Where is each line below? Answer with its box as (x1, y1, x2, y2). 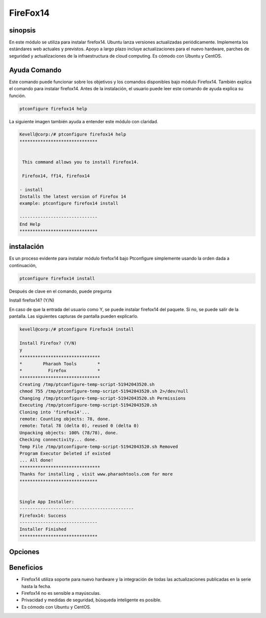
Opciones (9, 548, 39, 556)
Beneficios (9, 563, 43, 572)
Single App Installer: (19, 499, 74, 505)
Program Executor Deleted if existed (19, 451, 111, 456)
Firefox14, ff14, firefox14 (22, 173, 90, 178)
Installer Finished (19, 526, 66, 532)
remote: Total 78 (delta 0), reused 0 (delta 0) (19, 423, 139, 429)
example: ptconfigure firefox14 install (19, 201, 118, 206)
